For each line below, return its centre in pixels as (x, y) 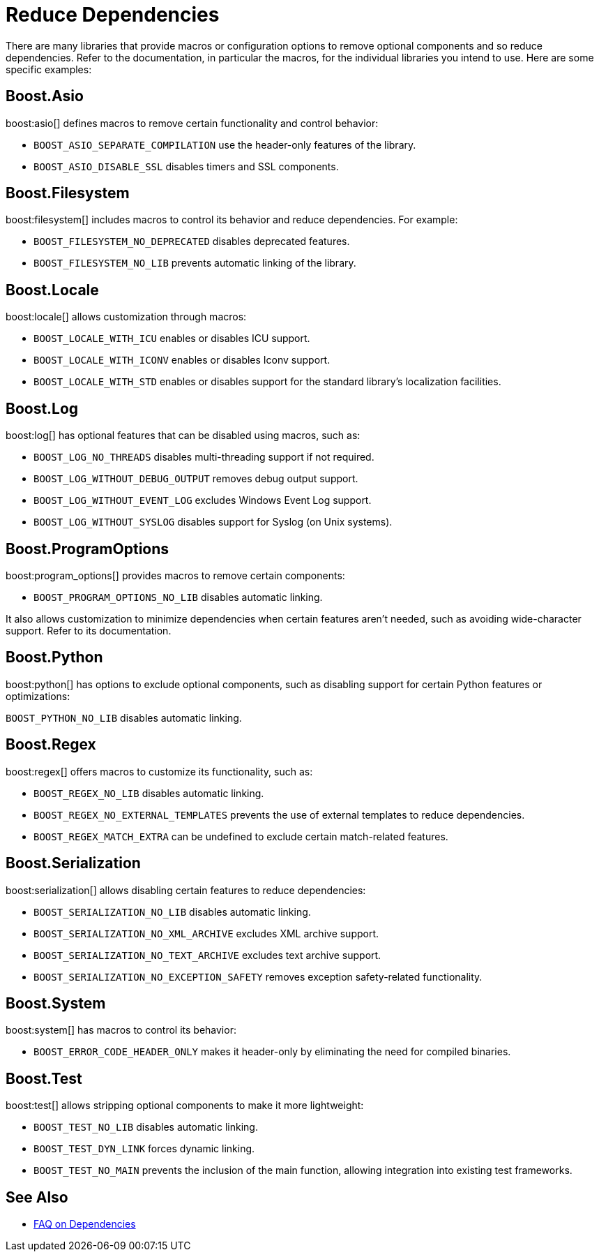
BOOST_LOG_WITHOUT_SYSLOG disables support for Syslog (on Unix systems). (213, 522)
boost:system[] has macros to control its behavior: (121, 1030)
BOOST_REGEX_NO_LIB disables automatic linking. (149, 793)
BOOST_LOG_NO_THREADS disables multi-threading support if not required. (204, 457)
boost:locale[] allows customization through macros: (126, 317)
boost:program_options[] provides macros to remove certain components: (175, 575)
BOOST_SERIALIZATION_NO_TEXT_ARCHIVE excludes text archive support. (207, 955)
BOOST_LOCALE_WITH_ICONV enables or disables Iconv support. (182, 360)
